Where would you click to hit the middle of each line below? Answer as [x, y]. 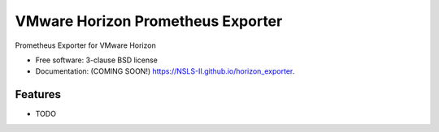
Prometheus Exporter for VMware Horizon [85, 45]
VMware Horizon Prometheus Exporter [149, 21]
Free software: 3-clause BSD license [96, 60]
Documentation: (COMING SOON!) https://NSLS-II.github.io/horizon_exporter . [165, 71]
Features [38, 94]
